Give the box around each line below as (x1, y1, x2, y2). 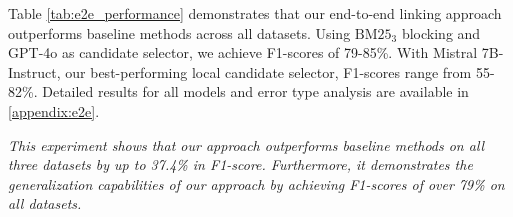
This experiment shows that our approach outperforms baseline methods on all (8, 134, 485, 155)
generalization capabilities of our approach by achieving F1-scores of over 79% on (8, 173, 505, 194)
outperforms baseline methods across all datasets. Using (8, 22, 351, 43)
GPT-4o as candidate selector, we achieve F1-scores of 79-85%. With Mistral (8, 42, 478, 63)
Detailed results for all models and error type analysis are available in (42, 81, 469, 102)
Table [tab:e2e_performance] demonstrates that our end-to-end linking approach (8, 3, 502, 23)
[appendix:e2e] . (8, 100, 100, 121)
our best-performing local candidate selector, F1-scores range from (65, 61, 472, 82)
